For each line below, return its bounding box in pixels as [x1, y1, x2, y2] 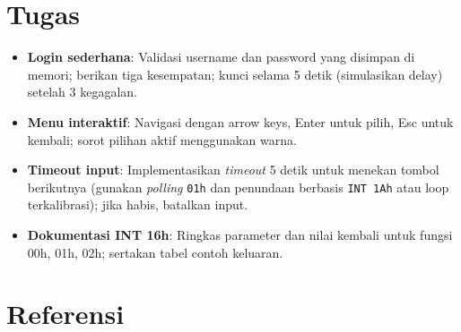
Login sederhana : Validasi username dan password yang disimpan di [27, 47, 415, 66]
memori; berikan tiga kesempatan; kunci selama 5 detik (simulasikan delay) [27, 64, 443, 83]
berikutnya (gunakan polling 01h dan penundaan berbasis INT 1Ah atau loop [27, 177, 449, 196]
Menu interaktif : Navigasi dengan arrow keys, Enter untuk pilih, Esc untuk [27, 112, 454, 131]
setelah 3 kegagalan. [27, 82, 137, 101]
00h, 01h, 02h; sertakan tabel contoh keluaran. [27, 243, 283, 261]
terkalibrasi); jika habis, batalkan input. [27, 195, 248, 214]
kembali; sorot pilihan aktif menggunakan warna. [27, 130, 297, 149]
